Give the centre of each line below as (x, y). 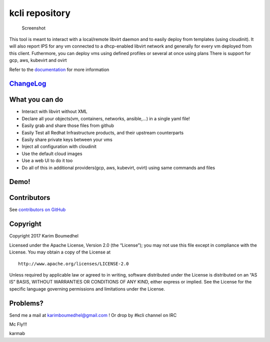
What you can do (36, 100)
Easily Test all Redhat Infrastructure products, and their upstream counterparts (103, 132)
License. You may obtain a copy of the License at (60, 252)
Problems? (26, 303)
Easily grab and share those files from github (68, 125)
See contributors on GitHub (37, 209)
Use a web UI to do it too (47, 160)
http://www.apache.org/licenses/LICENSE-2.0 (74, 263)
